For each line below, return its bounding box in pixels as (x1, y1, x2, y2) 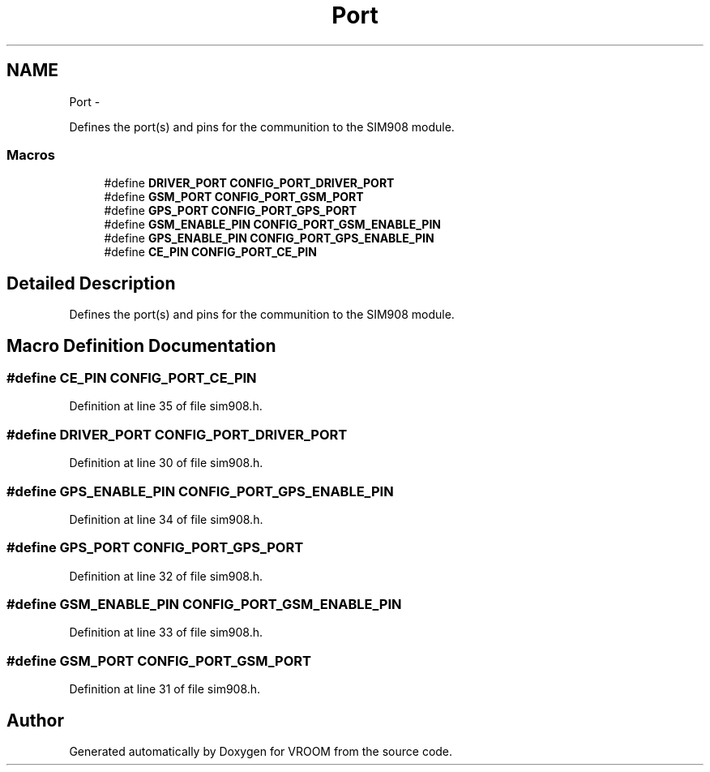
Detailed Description (6, 272, 176, 294)
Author (6, 710, 64, 731)
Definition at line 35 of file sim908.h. (69, 399, 263, 414)
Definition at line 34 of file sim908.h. (69, 512, 263, 526)
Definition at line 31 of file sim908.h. (69, 682, 261, 697)
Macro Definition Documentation (6, 335, 276, 356)
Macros (6, 146, 55, 163)
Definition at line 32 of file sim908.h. (69, 568, 263, 583)
